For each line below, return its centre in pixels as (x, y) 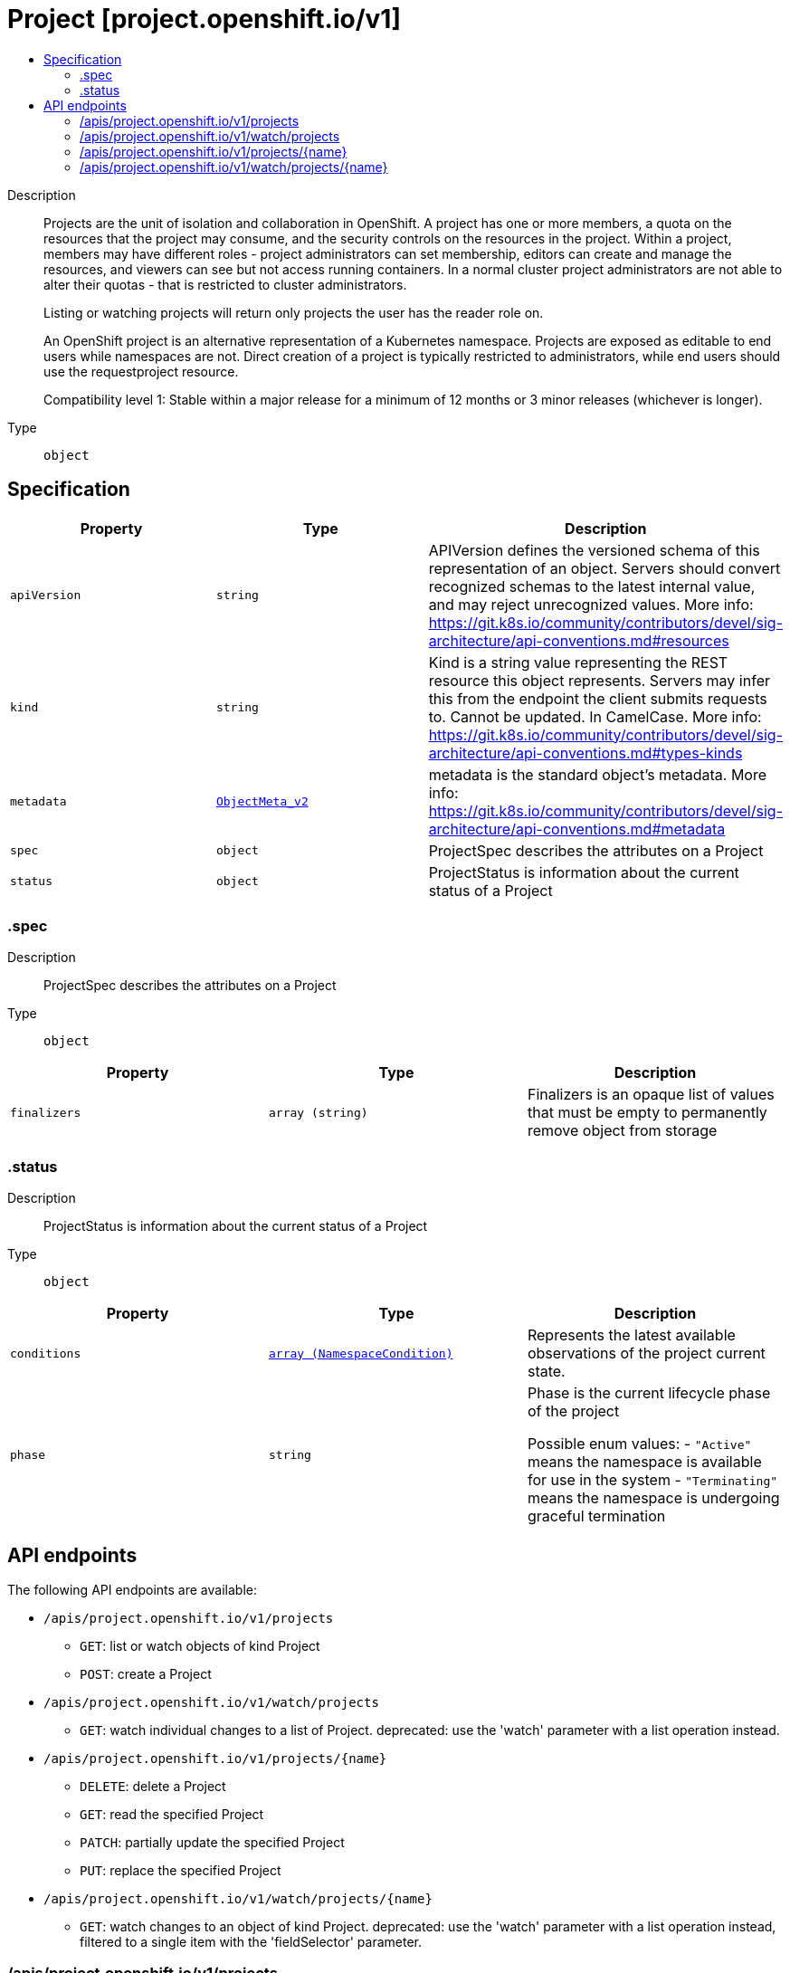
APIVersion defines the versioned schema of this (594, 550)
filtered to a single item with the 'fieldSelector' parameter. (251, 1941)
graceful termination (596, 1516)
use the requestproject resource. (141, 371)
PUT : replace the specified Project (181, 1870)
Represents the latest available (631, 1335)
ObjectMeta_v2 (262, 802)
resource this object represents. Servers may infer (599, 680)
